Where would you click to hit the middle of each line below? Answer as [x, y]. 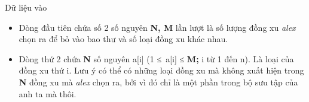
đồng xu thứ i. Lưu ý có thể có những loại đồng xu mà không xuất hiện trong [161, 70]
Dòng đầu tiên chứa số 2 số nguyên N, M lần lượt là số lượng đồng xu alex [157, 27]
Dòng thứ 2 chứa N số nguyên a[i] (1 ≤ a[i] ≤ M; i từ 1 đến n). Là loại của [156, 58]
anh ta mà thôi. [48, 93]
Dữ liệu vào [26, 7]
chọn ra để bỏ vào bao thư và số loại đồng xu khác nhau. [123, 39]
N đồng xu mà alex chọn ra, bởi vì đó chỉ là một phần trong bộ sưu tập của [158, 82]
